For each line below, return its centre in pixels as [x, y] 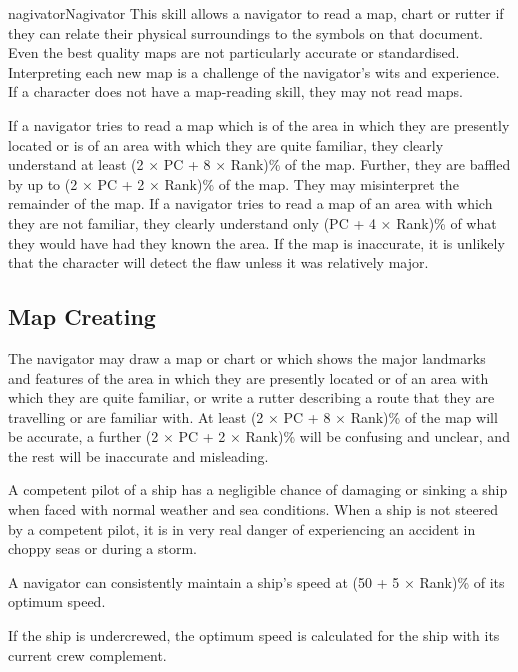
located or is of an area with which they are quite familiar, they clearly [226, 144]
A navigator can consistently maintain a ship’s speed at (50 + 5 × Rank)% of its [256, 581]
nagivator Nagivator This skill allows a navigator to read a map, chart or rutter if [256, 13]
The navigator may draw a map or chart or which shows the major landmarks [247, 357]
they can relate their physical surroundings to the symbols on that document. [246, 32]
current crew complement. [87, 654]
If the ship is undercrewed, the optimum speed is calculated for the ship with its [254, 635]
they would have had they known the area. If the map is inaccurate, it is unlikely [256, 242]
